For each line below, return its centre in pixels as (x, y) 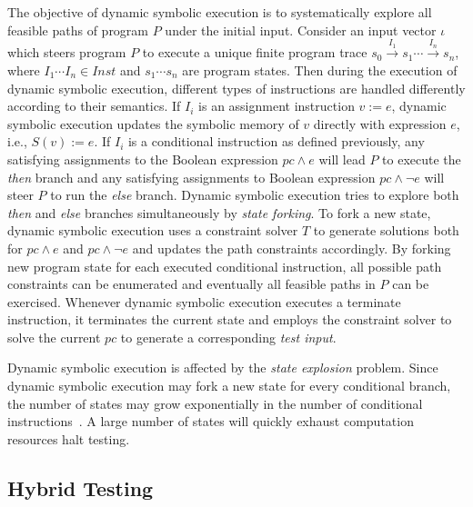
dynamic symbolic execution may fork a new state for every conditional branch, (229, 386)
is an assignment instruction (277, 106)
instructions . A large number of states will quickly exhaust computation (211, 421)
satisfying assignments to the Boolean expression (143, 159)
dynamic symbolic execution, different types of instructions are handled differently (236, 88)
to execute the (422, 159)
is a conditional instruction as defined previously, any (276, 141)
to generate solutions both (386, 230)
